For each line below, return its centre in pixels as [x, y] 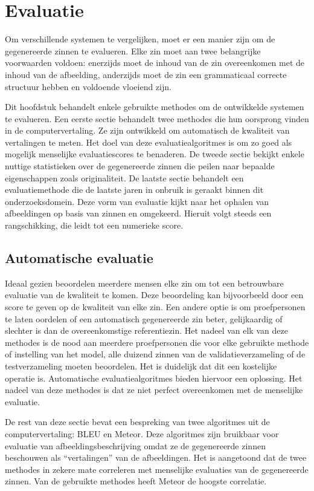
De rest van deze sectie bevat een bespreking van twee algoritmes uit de [137, 422]
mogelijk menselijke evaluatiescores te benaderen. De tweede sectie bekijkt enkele [155, 154]
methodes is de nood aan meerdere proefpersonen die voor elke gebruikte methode [157, 342]
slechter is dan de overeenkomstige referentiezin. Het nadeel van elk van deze [146, 330]
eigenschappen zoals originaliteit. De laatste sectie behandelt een [124, 177]
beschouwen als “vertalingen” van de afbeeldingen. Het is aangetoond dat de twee [156, 457]
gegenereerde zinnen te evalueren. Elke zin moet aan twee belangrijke [133, 50]
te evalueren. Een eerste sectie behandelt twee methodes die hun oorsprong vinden [157, 118]
